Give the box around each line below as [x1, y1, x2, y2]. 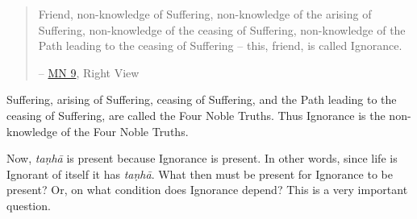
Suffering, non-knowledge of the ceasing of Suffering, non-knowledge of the [38, 21, 406, 38]
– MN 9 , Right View [38, 64, 140, 81]
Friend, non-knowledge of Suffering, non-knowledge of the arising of [38, 6, 372, 22]
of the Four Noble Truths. [60, 122, 189, 139]
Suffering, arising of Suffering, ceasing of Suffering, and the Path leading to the [6, 91, 397, 108]
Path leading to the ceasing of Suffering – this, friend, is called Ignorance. [38, 37, 402, 54]
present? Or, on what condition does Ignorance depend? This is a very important [6, 181, 408, 198]
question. [6, 196, 51, 213]
